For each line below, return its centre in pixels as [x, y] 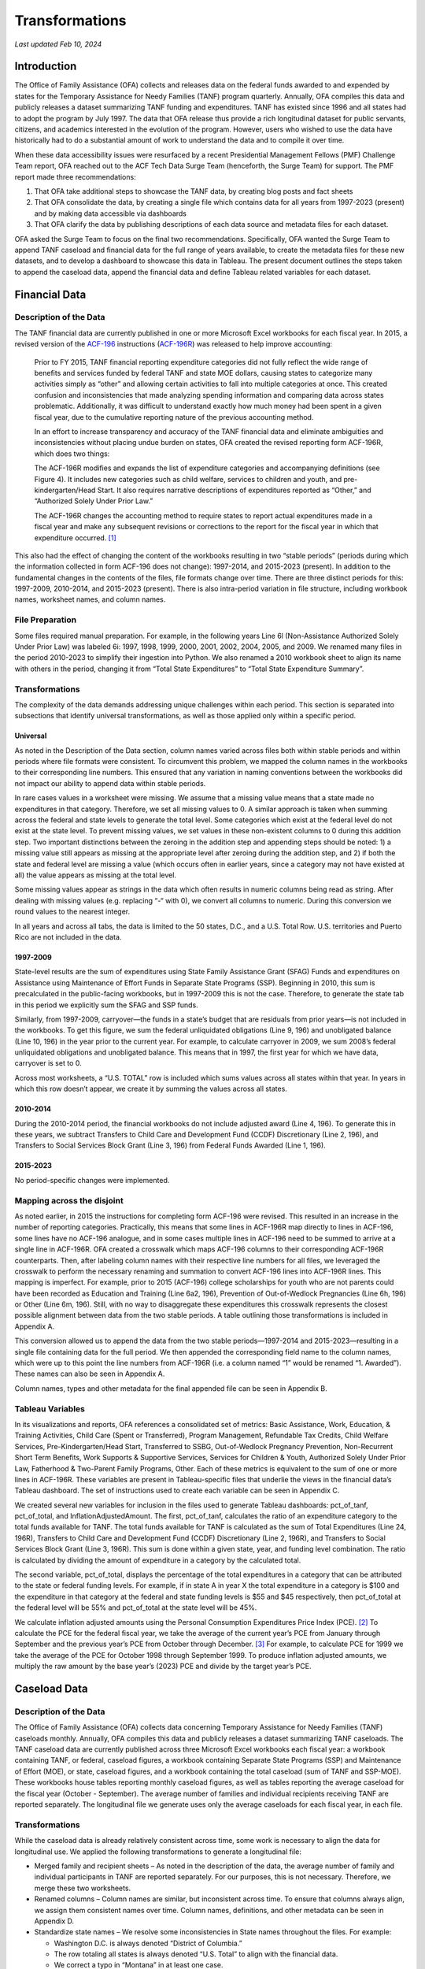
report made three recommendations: [76, 176]
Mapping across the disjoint [69, 1200]
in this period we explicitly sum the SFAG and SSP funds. [106, 1005]
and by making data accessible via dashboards [110, 213]
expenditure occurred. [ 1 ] [76, 538]
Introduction [46, 67]
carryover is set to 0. [48, 1063]
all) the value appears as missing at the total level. [96, 875]
